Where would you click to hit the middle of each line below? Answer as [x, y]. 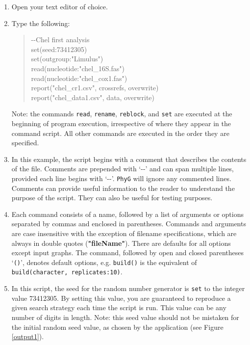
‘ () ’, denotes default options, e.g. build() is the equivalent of [104, 262]
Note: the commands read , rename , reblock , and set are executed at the [122, 114]
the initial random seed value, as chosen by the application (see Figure [117, 327]
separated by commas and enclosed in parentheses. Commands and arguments [129, 224]
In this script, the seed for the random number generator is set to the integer [128, 288]
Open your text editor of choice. [60, 6]
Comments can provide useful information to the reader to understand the [123, 188]
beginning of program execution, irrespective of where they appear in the [121, 123]
